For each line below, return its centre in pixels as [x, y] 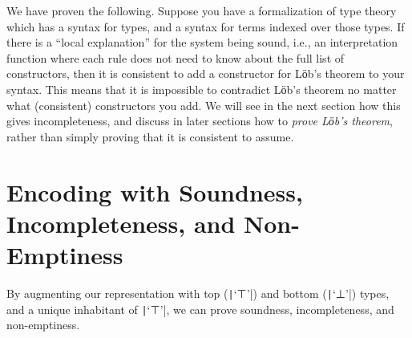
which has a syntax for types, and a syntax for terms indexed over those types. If [206, 26]
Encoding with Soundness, [155, 191]
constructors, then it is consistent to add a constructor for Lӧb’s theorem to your [206, 73]
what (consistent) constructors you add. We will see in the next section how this [204, 105]
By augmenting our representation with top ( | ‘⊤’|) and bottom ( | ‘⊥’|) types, [198, 293]
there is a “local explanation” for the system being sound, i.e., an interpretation [202, 42]
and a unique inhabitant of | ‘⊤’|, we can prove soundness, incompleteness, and [200, 309]
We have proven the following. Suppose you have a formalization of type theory [202, 10]
